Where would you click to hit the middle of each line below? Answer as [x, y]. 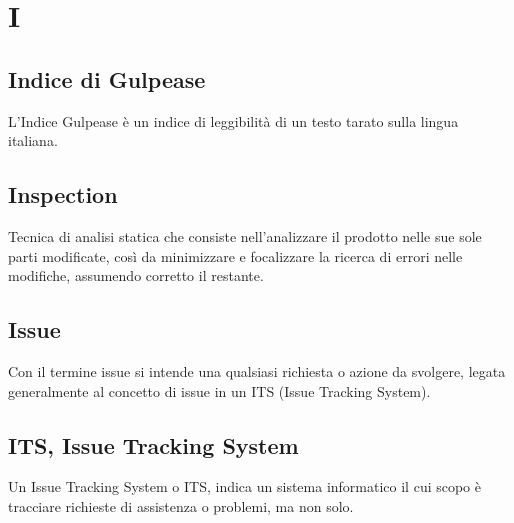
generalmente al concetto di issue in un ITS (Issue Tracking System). [219, 390]
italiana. [33, 140]
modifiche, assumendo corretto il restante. [136, 275]
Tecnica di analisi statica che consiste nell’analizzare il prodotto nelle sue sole [245, 235]
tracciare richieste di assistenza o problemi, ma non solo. [181, 505]
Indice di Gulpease [107, 78]
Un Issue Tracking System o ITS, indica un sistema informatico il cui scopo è [245, 486]
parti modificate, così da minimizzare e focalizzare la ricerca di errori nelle [235, 255]
